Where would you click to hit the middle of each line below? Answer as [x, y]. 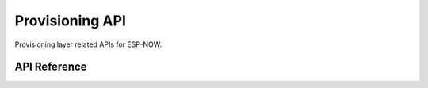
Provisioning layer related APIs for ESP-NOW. [88, 44]
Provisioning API [71, 21]
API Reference [51, 67]
